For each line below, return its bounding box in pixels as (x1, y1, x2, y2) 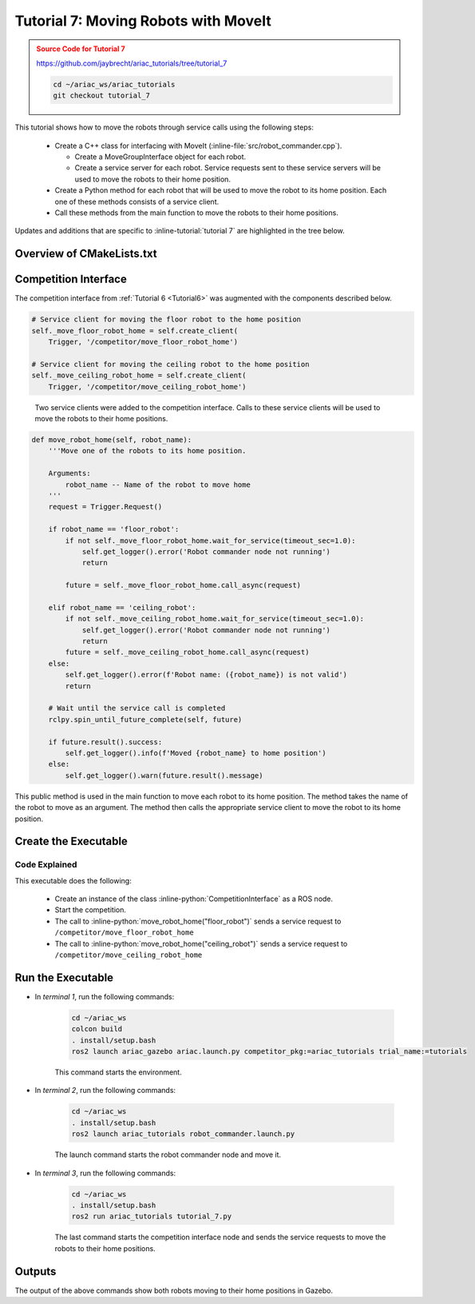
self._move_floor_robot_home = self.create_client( (31, 326, 239, 335)
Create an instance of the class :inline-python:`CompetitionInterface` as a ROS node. (54, 894, 334, 903)
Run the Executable (14, 971, 114, 984)
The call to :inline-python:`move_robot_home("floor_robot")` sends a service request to (54, 916, 342, 926)
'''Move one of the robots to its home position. (48, 446, 247, 456)
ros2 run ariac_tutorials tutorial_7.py (71, 1212, 232, 1221)
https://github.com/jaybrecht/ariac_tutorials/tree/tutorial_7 (36, 58, 228, 68)
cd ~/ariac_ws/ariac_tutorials (53, 80, 176, 89)
